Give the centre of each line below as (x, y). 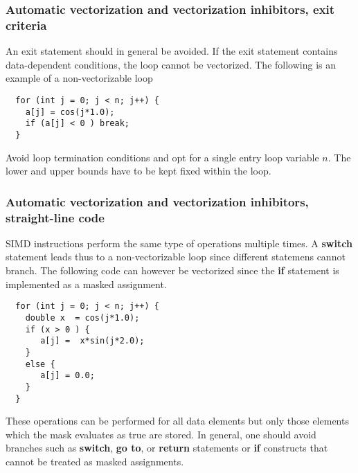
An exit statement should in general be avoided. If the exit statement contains (172, 51)
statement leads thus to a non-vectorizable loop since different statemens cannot (176, 257)
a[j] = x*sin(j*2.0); (92, 341)
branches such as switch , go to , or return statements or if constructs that (167, 448)
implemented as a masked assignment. (86, 284)
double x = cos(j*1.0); (82, 318)
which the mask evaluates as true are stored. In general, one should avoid (161, 434)
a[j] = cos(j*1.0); (70, 112)
